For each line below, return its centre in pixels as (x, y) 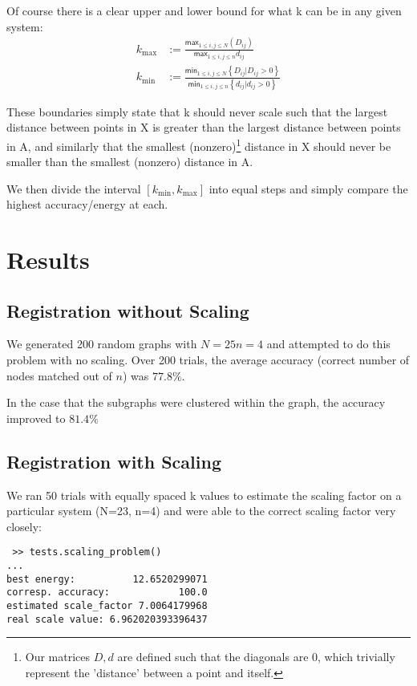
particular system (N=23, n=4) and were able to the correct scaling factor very (201, 511)
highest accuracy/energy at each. (87, 204)
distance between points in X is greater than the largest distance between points (204, 127)
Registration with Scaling (114, 461)
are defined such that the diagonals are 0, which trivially (256, 657)
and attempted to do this (328, 344)
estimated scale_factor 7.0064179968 (107, 606)
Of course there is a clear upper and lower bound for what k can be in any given (204, 10)
